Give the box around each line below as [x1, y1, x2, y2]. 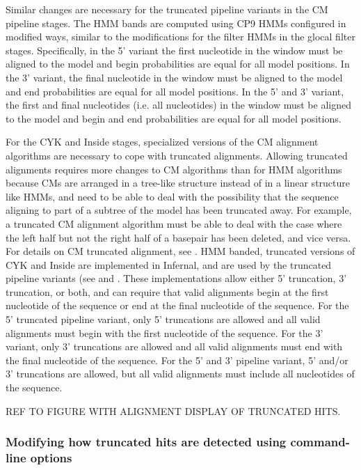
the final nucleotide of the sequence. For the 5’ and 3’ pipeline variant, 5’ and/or [6, 352, 348, 367]
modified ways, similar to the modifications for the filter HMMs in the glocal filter [6, 29, 355, 44]
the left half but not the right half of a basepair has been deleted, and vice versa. [6, 230, 351, 244]
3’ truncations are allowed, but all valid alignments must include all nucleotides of [6, 366, 355, 381]
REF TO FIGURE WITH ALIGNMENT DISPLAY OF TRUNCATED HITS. [6, 403, 341, 418]
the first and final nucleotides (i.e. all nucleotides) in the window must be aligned [6, 97, 351, 112]
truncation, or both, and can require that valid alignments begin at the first [6, 284, 329, 299]
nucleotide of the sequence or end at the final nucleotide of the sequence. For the [6, 298, 349, 313]
